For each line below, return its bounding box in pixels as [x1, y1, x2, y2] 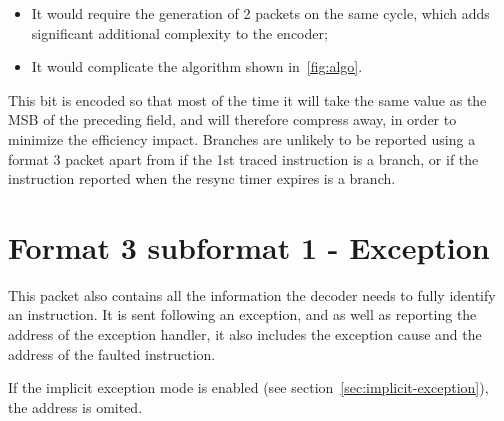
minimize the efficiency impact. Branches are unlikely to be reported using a [8, 128, 476, 149]
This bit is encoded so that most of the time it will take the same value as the [8, 89, 487, 110]
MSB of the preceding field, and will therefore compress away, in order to [8, 109, 457, 130]
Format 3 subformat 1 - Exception [8, 226, 490, 267]
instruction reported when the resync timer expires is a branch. [8, 168, 396, 189]
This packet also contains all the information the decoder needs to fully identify [8, 284, 496, 305]
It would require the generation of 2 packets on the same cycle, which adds [31, 3, 490, 23]
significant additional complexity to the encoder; [31, 22, 328, 43]
